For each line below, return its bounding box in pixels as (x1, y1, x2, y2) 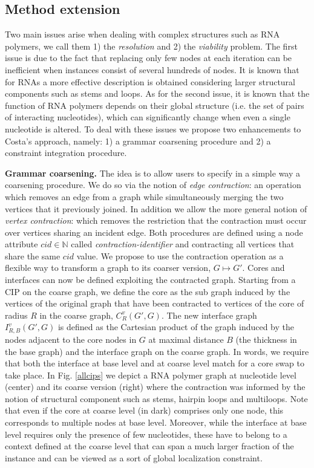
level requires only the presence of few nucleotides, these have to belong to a (5, 427, 287, 440)
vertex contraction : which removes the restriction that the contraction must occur (5, 214, 307, 227)
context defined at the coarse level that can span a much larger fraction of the (5, 440, 294, 452)
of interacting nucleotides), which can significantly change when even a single (5, 111, 290, 123)
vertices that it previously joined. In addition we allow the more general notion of (5, 202, 307, 215)
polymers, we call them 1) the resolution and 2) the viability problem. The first (5, 39, 298, 52)
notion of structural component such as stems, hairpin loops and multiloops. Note (5, 392, 308, 405)
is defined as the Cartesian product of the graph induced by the (57, 320, 295, 333)
